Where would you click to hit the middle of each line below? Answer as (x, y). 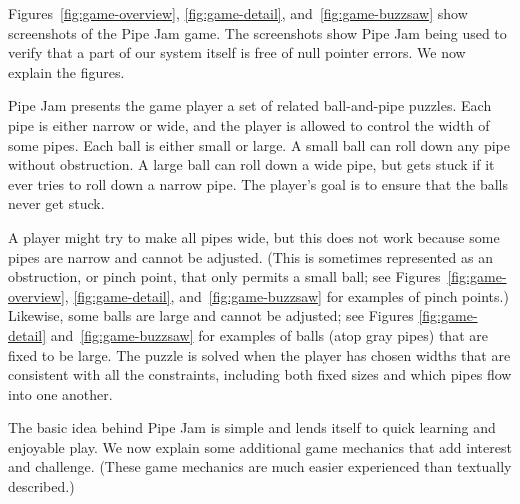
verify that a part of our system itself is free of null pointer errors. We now (237, 52)
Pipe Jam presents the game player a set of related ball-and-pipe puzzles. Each (250, 105)
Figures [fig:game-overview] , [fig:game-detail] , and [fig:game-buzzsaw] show (238, 13)
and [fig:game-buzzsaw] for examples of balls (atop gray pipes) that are (269, 334)
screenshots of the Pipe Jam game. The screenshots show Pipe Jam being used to (257, 32)
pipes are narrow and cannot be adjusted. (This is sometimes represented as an (250, 256)
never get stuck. (56, 203)
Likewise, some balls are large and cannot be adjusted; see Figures (211, 315)
